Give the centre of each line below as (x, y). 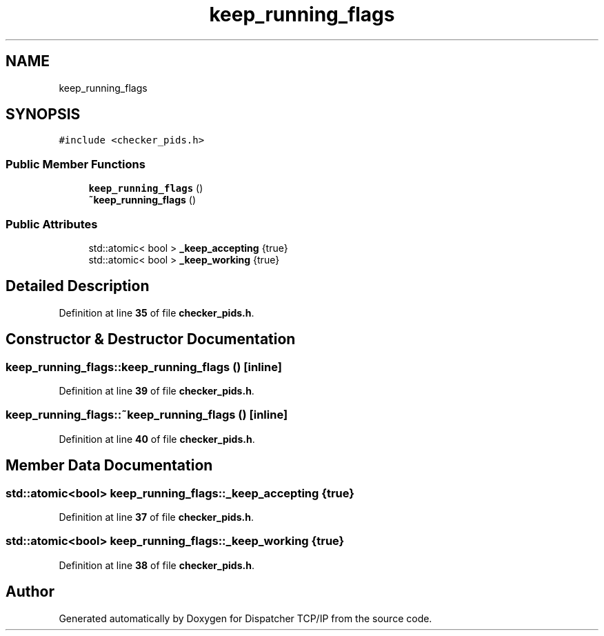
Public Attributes (52, 224)
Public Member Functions (75, 164)
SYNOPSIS (43, 115)
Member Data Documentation (109, 466)
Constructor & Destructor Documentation (151, 339)
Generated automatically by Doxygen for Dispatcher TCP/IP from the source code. (245, 618)
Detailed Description (78, 286)
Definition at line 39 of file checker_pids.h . (157, 391)
